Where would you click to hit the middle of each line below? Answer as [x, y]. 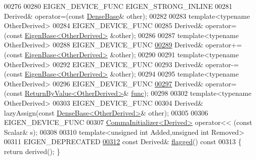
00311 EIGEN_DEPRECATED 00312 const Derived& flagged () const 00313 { [123, 141]
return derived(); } [32, 151]
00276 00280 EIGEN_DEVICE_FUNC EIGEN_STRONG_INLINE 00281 [118, 6]
